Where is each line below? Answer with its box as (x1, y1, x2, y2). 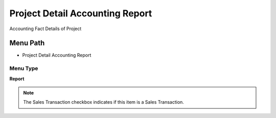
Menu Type (9, 65, 38, 72)
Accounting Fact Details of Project (9, 26, 82, 32)
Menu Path (9, 39, 45, 48)
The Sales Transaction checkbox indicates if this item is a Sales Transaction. (23, 99, 184, 105)
